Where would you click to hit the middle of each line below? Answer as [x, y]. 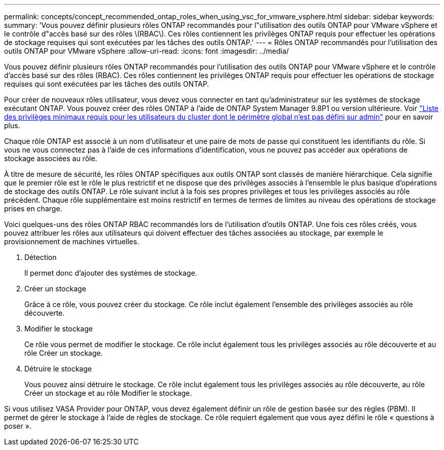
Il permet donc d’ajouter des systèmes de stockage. [111, 273]
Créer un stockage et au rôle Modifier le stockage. [108, 393]
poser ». [18, 426]
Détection [41, 257]
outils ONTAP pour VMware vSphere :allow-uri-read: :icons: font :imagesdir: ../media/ [146, 51]
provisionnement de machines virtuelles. [72, 241]
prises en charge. [33, 209]
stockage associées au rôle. [51, 158]
